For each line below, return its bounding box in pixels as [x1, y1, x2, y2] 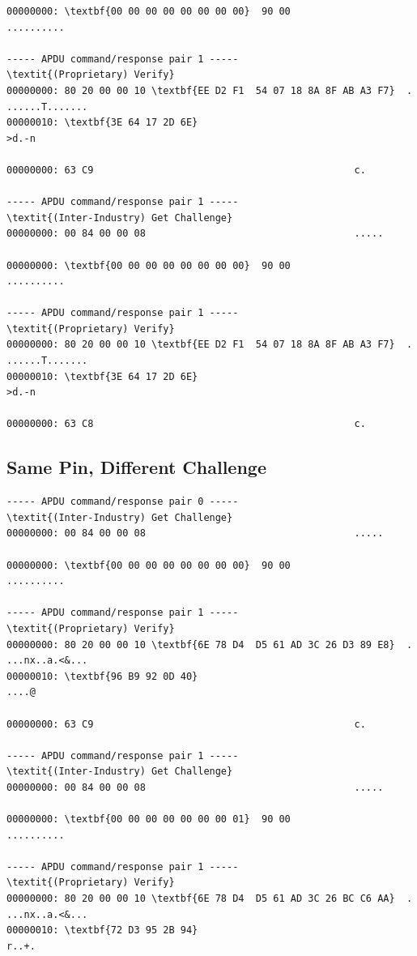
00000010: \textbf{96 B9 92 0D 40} [6, 670, 198, 682]
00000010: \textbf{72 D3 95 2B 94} [6, 924, 198, 937]
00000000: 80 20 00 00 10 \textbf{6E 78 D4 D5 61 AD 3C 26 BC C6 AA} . [6, 893, 413, 905]
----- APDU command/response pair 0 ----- [6, 496, 239, 508]
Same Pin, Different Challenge [6, 455, 266, 480]
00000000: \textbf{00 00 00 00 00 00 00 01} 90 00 [6, 813, 291, 826]
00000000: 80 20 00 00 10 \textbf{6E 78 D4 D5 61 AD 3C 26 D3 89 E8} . [6, 638, 413, 651]
